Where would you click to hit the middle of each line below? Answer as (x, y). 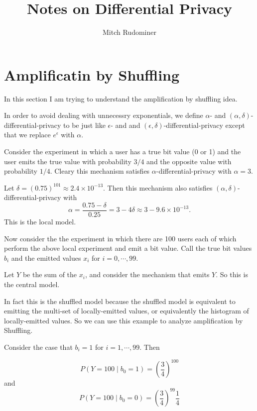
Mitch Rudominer (129, 32)
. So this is (232, 274)
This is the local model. (40, 222)
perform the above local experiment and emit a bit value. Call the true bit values (128, 248)
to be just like (84, 125)
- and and (126, 125)
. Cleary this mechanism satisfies (100, 171)
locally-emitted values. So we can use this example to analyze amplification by (124, 320)
